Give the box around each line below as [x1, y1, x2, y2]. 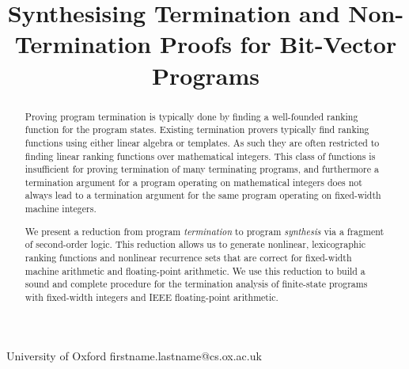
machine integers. [25, 202, 97, 215]
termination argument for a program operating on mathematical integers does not [25, 175, 362, 188]
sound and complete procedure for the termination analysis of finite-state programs [25, 277, 368, 291]
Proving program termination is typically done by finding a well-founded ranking [25, 109, 358, 123]
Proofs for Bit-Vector [159, 28, 397, 60]
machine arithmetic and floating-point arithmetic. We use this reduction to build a [25, 264, 365, 277]
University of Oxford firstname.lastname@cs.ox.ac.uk [6, 347, 262, 363]
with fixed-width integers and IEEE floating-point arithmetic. [25, 290, 278, 303]
